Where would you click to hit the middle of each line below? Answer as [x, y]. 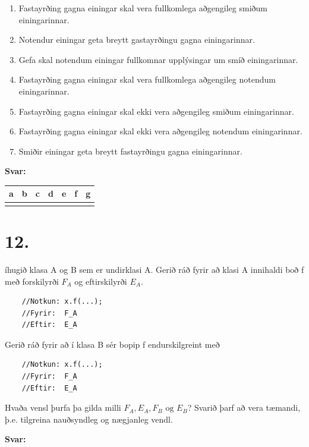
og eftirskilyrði [101, 281]
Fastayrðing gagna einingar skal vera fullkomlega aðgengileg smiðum [143, 8]
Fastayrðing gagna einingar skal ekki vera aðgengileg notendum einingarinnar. [160, 131]
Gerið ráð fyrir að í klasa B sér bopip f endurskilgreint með [112, 344]
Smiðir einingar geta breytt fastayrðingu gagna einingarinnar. [130, 151]
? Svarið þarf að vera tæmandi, [244, 407]
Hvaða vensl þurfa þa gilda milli [63, 407]
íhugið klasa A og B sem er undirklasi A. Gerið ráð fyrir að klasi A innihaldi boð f [154, 269]
